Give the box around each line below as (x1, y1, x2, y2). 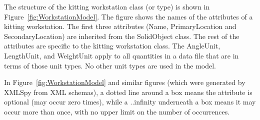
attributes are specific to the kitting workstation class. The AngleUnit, (4, 40, 220, 51)
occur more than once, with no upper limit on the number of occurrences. (4, 106, 230, 116)
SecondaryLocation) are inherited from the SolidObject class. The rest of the (4, 30, 239, 41)
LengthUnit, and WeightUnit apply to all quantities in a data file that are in (4, 50, 239, 60)
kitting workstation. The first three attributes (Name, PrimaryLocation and (4, 21, 236, 31)
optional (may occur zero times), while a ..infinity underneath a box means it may (4, 96, 256, 107)
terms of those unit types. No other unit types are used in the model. (4, 60, 216, 70)
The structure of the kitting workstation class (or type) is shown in (4, 1, 210, 11)
